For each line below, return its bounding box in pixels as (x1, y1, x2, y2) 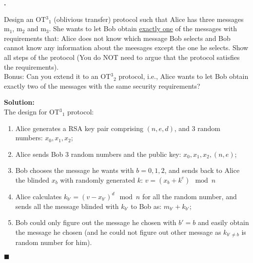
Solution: (4, 97, 35, 107)
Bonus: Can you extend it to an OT (4, 71, 111, 81)
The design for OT (4, 106, 60, 116)
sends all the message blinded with (15, 201, 119, 211)
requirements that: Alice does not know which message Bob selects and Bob (4, 33, 231, 43)
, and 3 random (174, 123, 220, 133)
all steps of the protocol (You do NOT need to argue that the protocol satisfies (4, 52, 240, 62)
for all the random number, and (142, 191, 237, 201)
